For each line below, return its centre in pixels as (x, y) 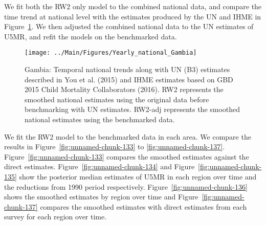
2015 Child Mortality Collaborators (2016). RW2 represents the (124, 89)
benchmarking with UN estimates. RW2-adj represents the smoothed (132, 109)
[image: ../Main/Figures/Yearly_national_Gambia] (111, 53)
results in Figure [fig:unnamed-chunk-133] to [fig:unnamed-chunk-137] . (115, 147)
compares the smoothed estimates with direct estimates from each (143, 206)
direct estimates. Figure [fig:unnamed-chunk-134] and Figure (99, 166)
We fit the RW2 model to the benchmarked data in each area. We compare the (128, 136)
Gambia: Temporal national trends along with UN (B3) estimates (127, 69)
